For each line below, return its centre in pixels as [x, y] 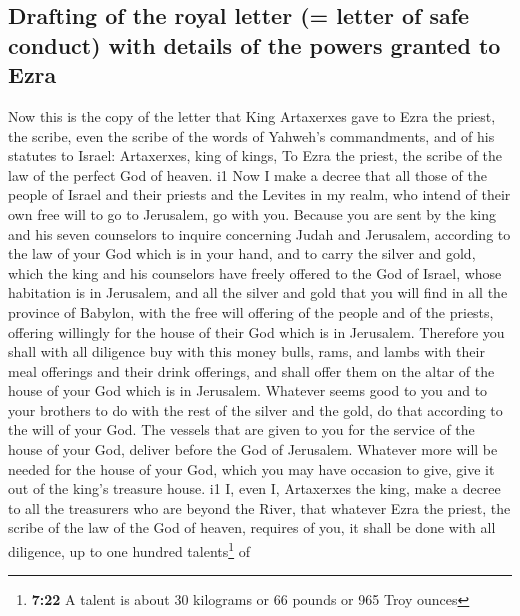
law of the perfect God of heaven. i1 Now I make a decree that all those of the [247, 174]
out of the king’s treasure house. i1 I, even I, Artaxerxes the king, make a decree [254, 488]
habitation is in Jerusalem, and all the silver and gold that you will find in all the [258, 292]
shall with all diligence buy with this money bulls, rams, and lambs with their [246, 351]
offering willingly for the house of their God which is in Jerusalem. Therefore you [256, 331]
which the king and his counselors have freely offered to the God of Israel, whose [255, 272]
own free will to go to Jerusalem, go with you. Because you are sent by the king [252, 213]
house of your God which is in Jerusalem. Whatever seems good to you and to [248, 390]
